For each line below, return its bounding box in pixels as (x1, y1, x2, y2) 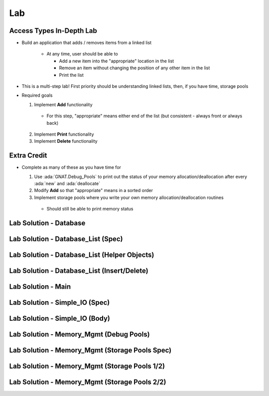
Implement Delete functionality (34, 138, 98, 144)
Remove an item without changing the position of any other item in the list (59, 65, 210, 71)
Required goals (21, 92, 53, 98)
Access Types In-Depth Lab (9, 26, 97, 35)
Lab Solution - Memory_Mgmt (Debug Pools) (9, 330, 150, 339)
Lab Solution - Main (9, 282, 71, 291)
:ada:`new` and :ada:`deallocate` (34, 181, 101, 187)
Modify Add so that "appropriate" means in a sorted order (34, 188, 153, 194)
